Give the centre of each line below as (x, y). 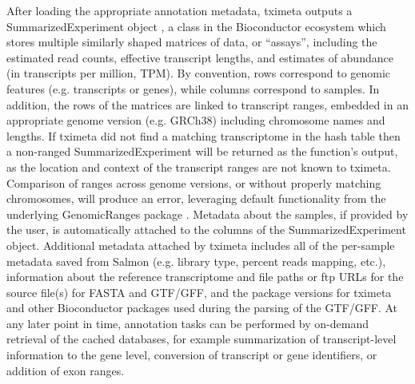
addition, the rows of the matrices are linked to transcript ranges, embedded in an (207, 104)
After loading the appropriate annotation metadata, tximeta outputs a (180, 10)
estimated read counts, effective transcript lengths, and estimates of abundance (200, 57)
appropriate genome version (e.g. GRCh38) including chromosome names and (196, 120)
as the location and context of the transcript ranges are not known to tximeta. (199, 166)
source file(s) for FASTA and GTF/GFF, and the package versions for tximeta (199, 292)
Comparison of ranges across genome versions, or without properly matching (194, 182)
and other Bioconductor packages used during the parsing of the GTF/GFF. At (202, 308)
